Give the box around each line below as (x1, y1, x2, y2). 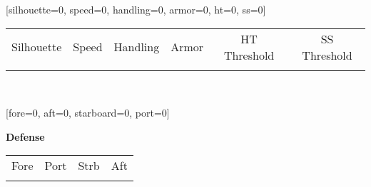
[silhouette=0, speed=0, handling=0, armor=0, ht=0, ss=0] (6, 2, 266, 16)
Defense (6, 129, 45, 144)
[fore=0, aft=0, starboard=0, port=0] (6, 105, 170, 120)
